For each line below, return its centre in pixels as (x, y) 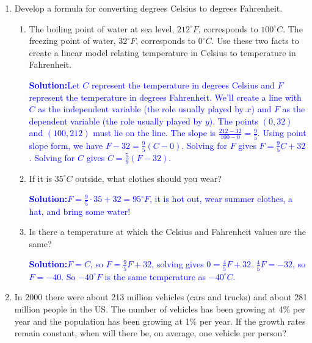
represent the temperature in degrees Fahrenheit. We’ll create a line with (165, 97)
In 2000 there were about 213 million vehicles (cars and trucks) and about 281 (161, 297)
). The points (234, 121)
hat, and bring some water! (80, 211)
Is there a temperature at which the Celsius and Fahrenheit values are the (167, 232)
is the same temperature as (155, 276)
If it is (41, 178)
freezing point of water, (72, 41)
